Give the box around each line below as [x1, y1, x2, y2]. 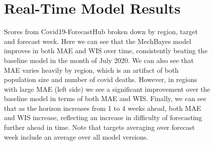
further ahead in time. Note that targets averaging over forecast [4, 122, 195, 132]
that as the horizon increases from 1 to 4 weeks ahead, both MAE [4, 103, 201, 113]
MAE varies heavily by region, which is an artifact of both [4, 64, 179, 75]
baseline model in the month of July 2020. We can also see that [4, 55, 194, 65]
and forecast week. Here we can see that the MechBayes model [4, 36, 192, 46]
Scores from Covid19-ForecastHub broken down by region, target [4, 26, 198, 37]
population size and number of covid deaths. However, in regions [4, 74, 197, 84]
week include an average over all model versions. [4, 131, 149, 142]
